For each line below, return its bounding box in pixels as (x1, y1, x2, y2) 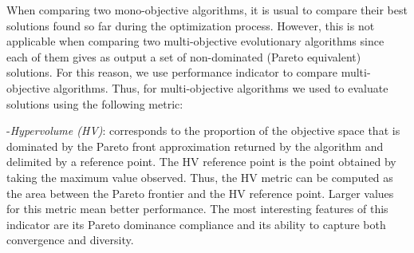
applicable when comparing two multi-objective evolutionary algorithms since (6, 33, 384, 49)
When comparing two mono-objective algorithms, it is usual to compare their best (6, 2, 408, 18)
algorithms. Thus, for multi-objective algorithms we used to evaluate (53, 79, 388, 96)
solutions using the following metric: (6, 95, 183, 112)
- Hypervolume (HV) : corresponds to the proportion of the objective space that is (6, 122, 400, 139)
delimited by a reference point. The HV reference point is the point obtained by (6, 153, 396, 170)
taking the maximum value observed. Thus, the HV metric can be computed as (6, 168, 393, 185)
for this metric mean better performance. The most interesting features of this (6, 200, 388, 217)
